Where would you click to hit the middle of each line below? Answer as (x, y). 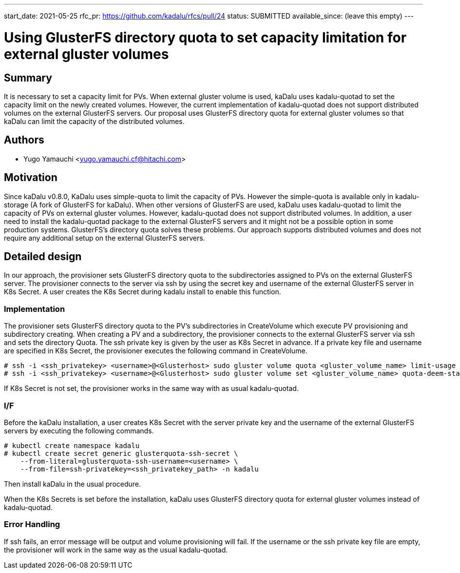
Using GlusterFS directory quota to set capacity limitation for (205, 37)
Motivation (31, 178)
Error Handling (32, 524)
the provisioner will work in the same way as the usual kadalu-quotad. (116, 550)
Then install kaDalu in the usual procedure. (73, 484)
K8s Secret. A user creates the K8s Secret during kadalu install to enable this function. (143, 292)
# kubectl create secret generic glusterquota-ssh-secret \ (121, 453)
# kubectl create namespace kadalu (72, 445)
